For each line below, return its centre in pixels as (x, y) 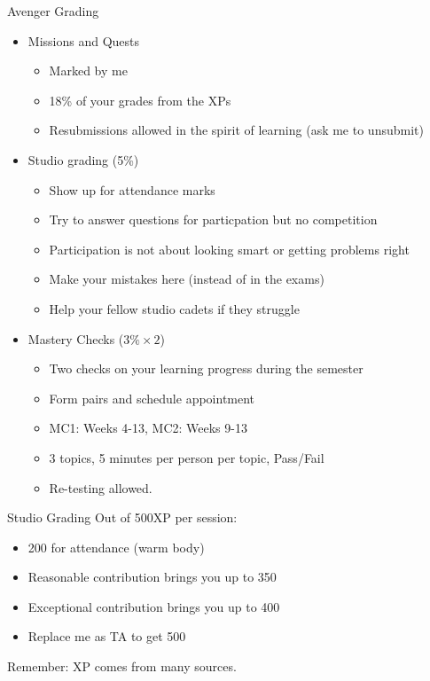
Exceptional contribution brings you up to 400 (154, 606)
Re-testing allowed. (101, 487)
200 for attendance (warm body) (116, 547)
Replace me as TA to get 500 (107, 636)
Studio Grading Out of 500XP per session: (122, 517)
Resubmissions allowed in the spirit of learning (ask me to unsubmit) (236, 130)
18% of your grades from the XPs (140, 100)
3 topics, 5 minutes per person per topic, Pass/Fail (187, 457)
